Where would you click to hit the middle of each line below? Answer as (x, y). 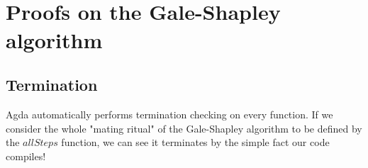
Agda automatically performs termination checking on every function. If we (169, 114)
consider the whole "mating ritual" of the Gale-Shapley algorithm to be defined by (184, 128)
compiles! (26, 156)
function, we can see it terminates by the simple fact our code (195, 142)
